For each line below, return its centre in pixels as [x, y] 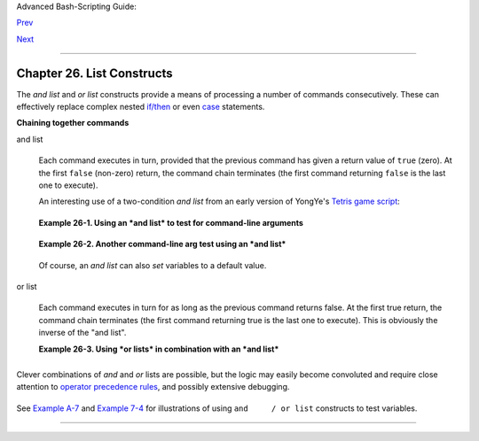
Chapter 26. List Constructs [94, 73]
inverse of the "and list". [82, 333]
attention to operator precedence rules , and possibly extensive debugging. [153, 387]
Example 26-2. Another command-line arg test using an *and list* [162, 244]
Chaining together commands [73, 123]
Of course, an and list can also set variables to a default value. [153, 265]
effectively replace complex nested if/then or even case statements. [141, 107]
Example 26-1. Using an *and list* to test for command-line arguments [171, 222]
